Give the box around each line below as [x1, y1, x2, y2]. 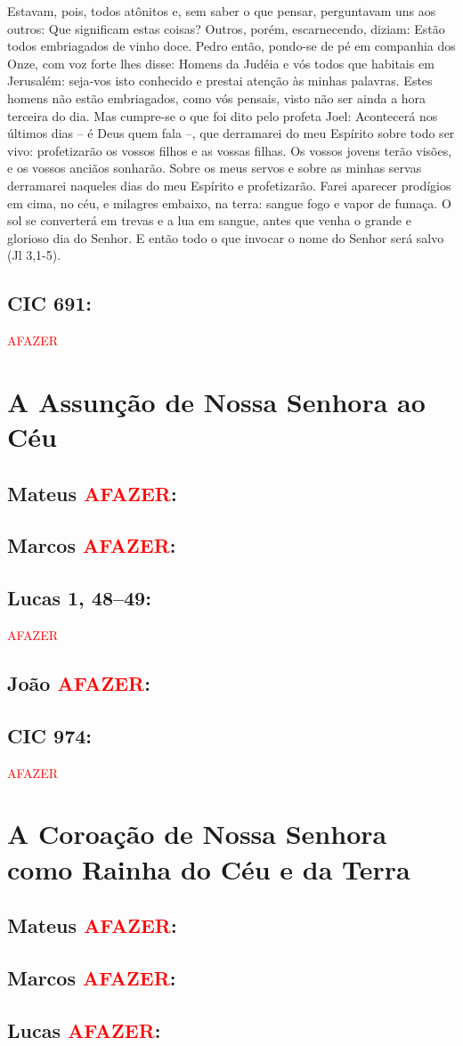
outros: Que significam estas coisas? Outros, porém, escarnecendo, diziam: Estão [7, 19, 445, 37]
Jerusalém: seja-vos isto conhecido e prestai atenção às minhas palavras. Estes [7, 71, 433, 90]
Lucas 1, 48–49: [7, 584, 151, 612]
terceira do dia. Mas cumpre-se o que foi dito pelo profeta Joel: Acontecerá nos [7, 106, 438, 125]
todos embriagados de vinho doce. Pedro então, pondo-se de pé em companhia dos [7, 36, 456, 55]
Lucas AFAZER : [7, 1016, 161, 1043]
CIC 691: [7, 289, 93, 317]
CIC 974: [7, 721, 93, 749]
